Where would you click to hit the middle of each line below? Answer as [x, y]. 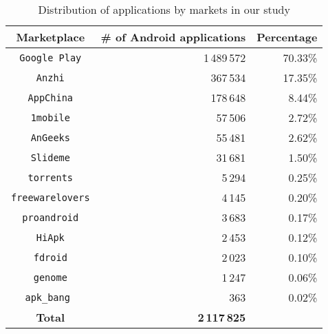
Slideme [50, 157]
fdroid [50, 257]
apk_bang [47, 297]
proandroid [51, 217]
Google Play [51, 58]
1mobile [50, 117]
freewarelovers [51, 197]
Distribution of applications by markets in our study [164, 9]
